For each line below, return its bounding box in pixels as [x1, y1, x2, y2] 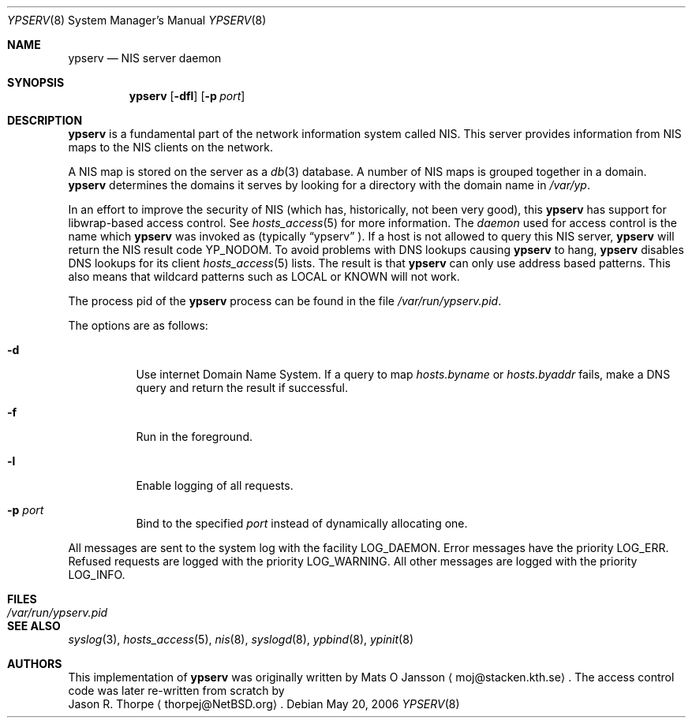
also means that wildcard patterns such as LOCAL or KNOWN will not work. [68, 270, 460, 283]
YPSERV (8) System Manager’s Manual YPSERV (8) [7, 13, 267, 27]
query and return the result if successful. [136, 381, 349, 394]
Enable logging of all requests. [136, 479, 294, 492]
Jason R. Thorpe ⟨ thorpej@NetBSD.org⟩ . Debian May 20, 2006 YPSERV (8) [68, 697, 460, 711]
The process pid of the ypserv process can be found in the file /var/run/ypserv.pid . [68, 294, 502, 308]
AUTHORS [7, 657, 62, 670]
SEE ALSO [7, 619, 61, 633]
